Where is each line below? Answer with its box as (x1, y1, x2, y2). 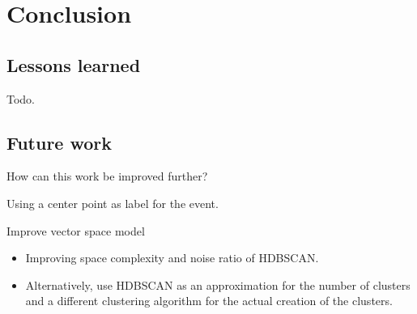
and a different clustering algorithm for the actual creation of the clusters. (25, 292, 393, 309)
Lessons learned (6, 52, 141, 77)
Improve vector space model (6, 222, 145, 239)
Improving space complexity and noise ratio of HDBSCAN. (25, 249, 319, 266)
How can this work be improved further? (6, 168, 208, 185)
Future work (6, 129, 113, 155)
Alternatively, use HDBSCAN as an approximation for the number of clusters (25, 276, 411, 293)
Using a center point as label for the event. (6, 194, 219, 211)
